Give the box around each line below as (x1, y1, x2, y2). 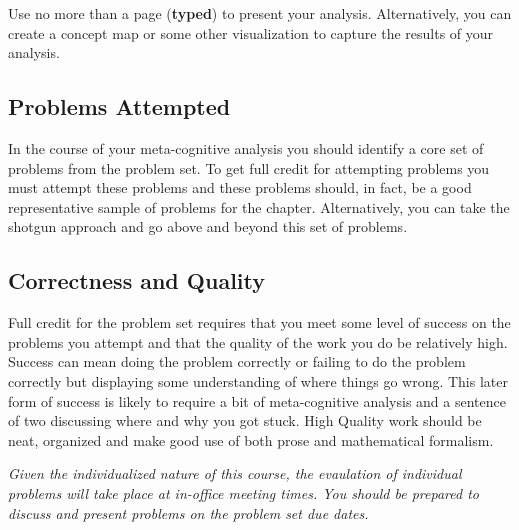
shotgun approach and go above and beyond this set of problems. (8, 216, 408, 237)
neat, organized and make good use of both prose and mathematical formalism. (8, 429, 494, 450)
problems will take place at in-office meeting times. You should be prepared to (8, 482, 479, 503)
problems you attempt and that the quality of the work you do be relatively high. (8, 331, 508, 352)
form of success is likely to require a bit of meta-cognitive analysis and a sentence (8, 390, 506, 411)
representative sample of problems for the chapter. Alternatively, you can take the (8, 196, 510, 217)
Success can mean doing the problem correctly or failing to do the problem (8, 351, 466, 372)
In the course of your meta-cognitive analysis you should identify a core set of (8, 137, 484, 158)
